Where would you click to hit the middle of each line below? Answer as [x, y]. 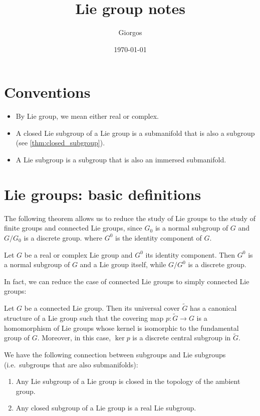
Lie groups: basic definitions [103, 194]
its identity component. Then [190, 254]
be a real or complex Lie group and [78, 254]
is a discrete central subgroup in [182, 338]
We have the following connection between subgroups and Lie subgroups [115, 354]
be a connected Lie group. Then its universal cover [102, 308]
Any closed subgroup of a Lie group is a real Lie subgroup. [106, 408]
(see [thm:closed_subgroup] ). [60, 143]
